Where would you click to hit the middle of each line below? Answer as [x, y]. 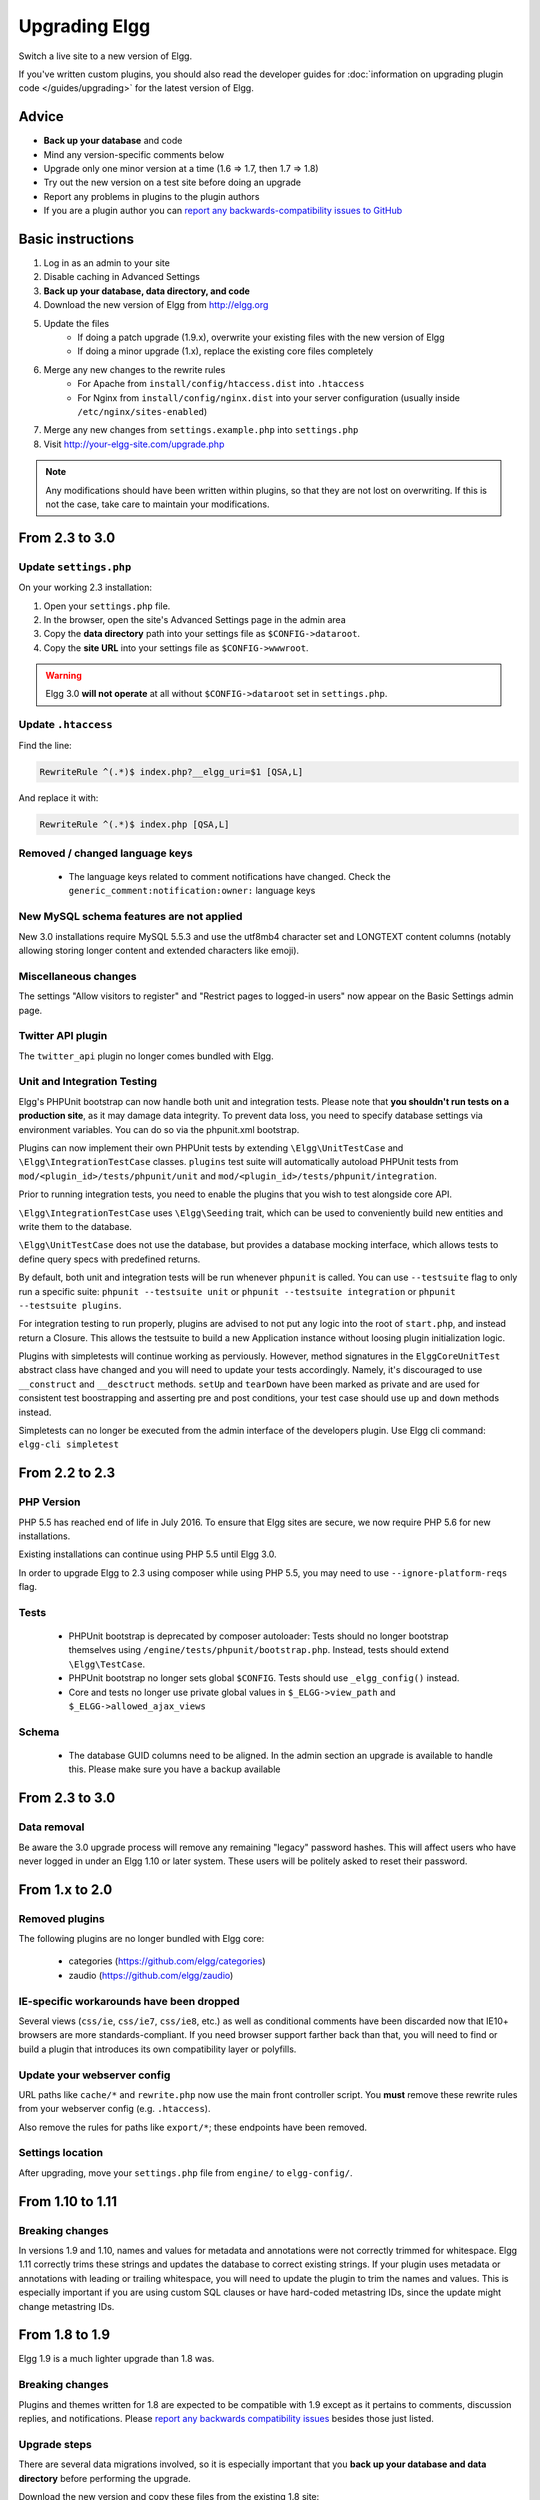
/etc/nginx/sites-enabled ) [142, 411]
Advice [41, 116]
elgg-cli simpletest [69, 1444]
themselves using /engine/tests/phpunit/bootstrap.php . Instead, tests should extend [259, 1650]
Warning [63, 676]
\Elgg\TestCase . [107, 1664]
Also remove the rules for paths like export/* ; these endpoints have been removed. [193, 2127]
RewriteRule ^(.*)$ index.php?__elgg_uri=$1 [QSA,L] [171, 771]
